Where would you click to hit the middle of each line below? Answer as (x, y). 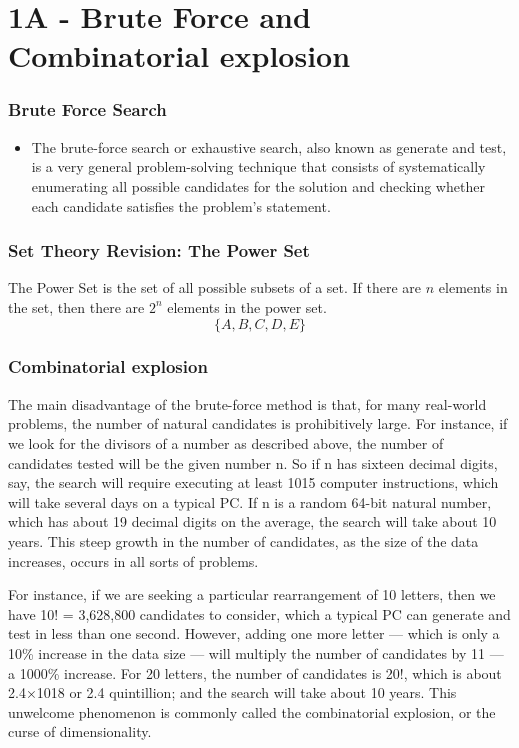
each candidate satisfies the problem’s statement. (181, 205)
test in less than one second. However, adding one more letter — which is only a (254, 633)
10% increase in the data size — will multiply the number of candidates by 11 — (256, 652)
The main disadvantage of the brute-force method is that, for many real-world (247, 403)
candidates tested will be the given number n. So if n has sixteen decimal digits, (253, 462)
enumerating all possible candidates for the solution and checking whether (258, 185)
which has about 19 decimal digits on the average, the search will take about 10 (252, 521)
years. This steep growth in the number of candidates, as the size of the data (243, 540)
